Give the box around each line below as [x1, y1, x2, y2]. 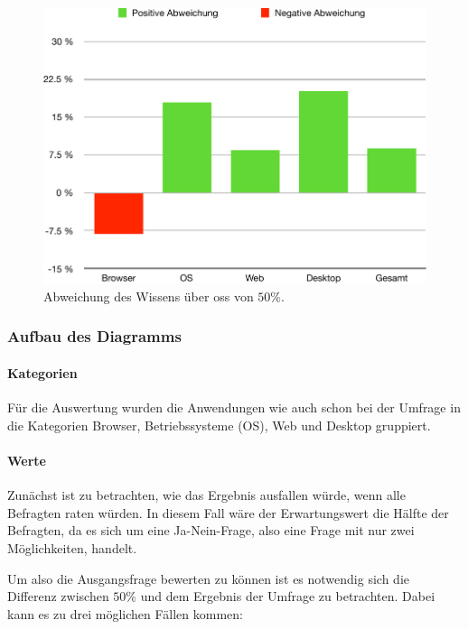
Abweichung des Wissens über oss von [43, 286, 254, 305]
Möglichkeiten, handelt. [7, 538, 137, 557]
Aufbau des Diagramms [7, 325, 182, 347]
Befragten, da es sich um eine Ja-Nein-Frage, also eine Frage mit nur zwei [7, 521, 415, 540]
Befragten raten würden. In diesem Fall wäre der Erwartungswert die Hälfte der [7, 503, 449, 522]
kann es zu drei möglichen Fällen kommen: [7, 604, 243, 623]
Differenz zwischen [7, 587, 109, 606]
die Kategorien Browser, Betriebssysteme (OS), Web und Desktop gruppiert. [7, 415, 431, 434]
